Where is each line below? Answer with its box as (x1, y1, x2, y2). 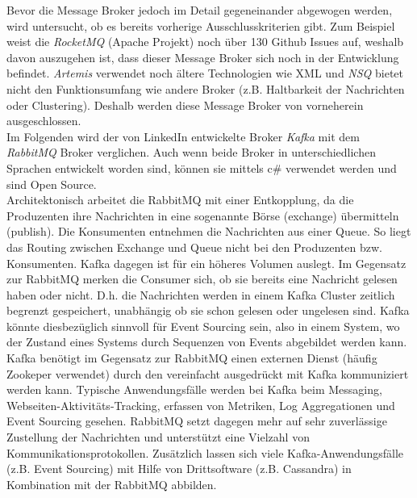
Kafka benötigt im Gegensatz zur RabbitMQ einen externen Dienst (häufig (6, 349, 377, 366)
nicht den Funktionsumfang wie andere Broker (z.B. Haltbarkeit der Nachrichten (6, 80, 405, 97)
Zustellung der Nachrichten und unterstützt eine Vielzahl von (6, 429, 310, 446)
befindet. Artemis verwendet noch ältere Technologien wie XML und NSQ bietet (6, 65, 404, 82)
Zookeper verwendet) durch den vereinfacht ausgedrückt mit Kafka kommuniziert (6, 365, 409, 382)
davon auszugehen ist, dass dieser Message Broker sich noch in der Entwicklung (6, 48, 399, 65)
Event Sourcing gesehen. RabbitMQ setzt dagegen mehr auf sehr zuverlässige (6, 412, 387, 429)
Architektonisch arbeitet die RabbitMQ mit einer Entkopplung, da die (6, 191, 354, 208)
